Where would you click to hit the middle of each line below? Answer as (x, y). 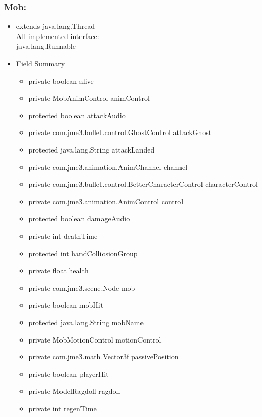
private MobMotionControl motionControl (95, 339)
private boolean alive (61, 80)
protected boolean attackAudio (77, 115)
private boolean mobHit (66, 305)
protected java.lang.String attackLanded (92, 149)
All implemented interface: (58, 36)
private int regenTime (63, 408)
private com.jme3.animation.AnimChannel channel (108, 167)
